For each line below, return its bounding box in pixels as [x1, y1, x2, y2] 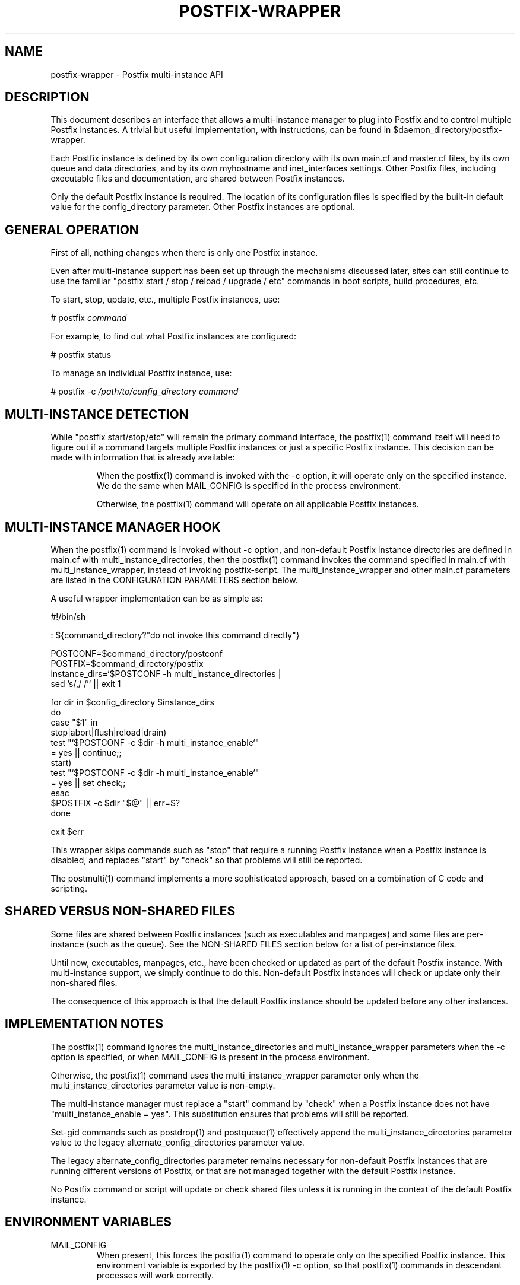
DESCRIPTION [5, 90, 90, 105]
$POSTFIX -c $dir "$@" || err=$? [50, 797, 180, 808]
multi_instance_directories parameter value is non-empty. [50, 1080, 275, 1090]
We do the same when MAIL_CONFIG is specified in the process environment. [96, 481, 401, 491]
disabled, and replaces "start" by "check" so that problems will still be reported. [50, 854, 363, 865]
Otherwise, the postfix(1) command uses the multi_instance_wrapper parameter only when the [50, 1070, 419, 1080]
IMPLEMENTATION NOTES [5, 1016, 164, 1032]
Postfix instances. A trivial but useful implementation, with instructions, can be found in [50, 125, 391, 135]
